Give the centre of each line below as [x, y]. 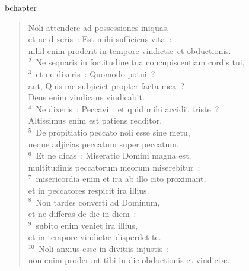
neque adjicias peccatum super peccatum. [103, 144]
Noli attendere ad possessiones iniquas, [99, 27]
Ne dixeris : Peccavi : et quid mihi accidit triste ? [127, 108]
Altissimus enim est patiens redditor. [95, 120]
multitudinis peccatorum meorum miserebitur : [114, 167]
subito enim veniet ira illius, [87, 225]
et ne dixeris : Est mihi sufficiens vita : [100, 39]
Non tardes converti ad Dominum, [98, 202]
